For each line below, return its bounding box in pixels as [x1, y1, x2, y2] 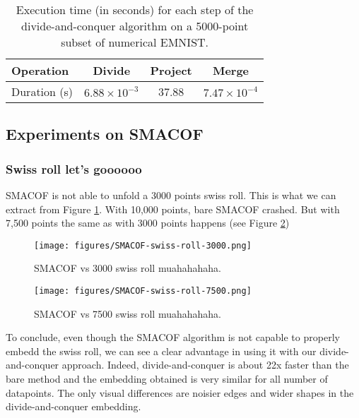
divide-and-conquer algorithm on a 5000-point [21, 18, 249, 34]
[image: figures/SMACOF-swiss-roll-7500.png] [34, 286, 252, 297]
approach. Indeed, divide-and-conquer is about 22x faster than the [61, 357, 349, 372]
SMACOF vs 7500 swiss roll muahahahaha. [34, 306, 221, 321]
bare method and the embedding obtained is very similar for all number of [6, 371, 328, 386]
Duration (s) [11, 83, 73, 100]
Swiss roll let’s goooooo [6, 160, 142, 177]
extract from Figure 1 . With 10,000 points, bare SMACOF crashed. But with [6, 201, 340, 216]
